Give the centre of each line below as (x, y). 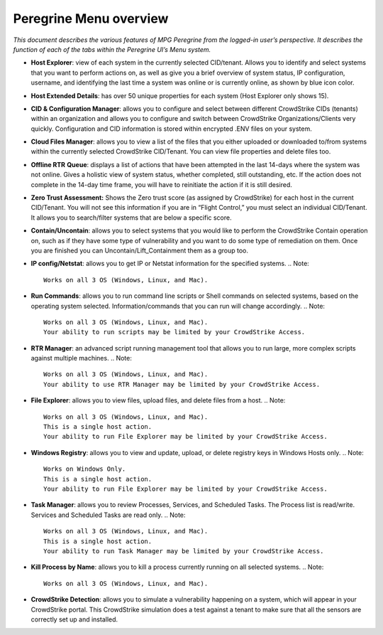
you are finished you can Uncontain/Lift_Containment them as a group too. (139, 250)
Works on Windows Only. (85, 469)
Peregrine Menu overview (91, 18)
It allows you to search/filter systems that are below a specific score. (131, 218)
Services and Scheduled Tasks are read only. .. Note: (108, 515)
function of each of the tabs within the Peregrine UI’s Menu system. (112, 49)
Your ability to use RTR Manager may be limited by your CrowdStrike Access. (182, 384)
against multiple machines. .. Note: (82, 358)
